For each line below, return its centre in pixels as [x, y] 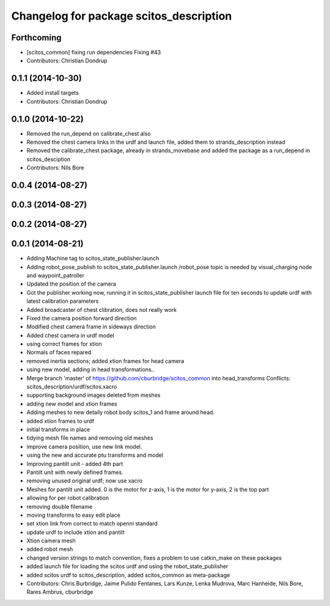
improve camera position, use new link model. [84, 446]
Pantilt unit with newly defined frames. [75, 472]
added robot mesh [50, 549]
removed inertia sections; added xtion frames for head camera [105, 361]
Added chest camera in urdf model [70, 335]
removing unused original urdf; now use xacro [85, 481]
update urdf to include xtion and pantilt [75, 532]
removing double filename [60, 506]
